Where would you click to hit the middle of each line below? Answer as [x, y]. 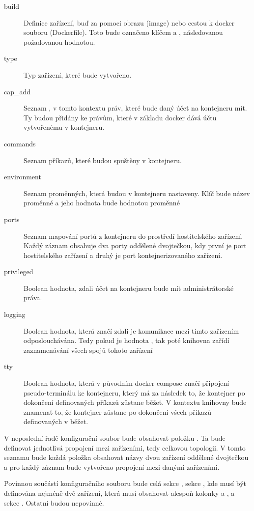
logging [15, 314]
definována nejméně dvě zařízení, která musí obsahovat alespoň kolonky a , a [119, 493]
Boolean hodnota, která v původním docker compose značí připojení [127, 383]
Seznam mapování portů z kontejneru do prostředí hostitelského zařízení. [133, 236]
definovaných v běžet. [56, 421]
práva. [33, 298]
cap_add [17, 91]
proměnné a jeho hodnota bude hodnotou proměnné [102, 203]
